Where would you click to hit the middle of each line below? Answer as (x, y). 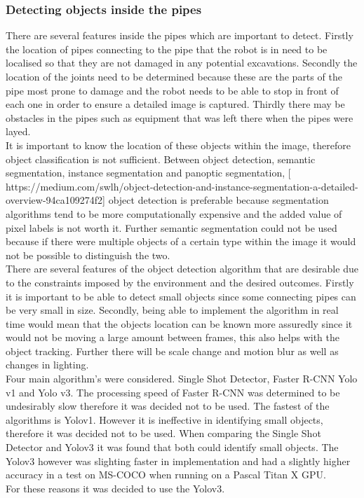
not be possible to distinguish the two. (88, 255)
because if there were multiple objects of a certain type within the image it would (181, 241)
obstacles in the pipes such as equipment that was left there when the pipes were (180, 117)
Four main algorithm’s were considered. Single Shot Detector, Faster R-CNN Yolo (182, 379)
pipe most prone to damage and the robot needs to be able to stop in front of (172, 90)
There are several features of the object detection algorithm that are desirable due (182, 269)
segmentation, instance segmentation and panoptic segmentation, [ (148, 173)
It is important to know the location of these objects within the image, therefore (178, 145)
